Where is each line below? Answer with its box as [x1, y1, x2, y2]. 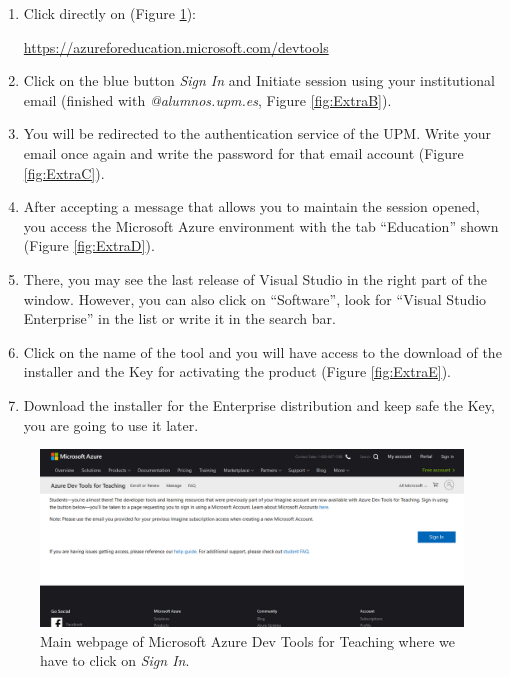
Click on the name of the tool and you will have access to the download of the [23, 341, 502, 362]
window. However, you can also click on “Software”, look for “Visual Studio [23, 288, 487, 309]
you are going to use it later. [23, 414, 199, 435]
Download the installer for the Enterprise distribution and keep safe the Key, [23, 394, 495, 415]
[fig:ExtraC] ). [23, 162, 105, 183]
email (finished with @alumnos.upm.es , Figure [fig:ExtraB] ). [23, 89, 392, 110]
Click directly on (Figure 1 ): [23, 3, 196, 23]
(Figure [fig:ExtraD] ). [23, 235, 155, 256]
